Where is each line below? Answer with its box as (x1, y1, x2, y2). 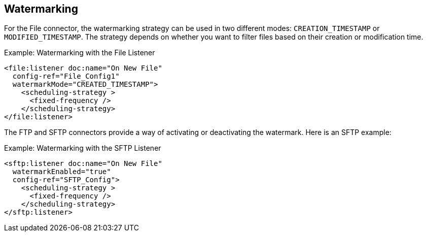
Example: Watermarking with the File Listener (4, 48, 155, 57)
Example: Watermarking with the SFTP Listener (4, 144, 161, 153)
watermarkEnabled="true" (12, 167, 111, 176)
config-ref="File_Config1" (12, 72, 120, 81)
